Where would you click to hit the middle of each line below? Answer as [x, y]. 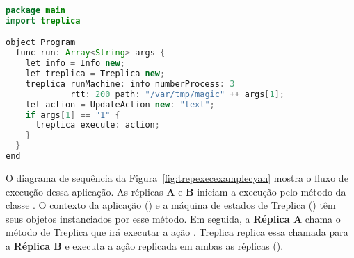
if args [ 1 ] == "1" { [73, 115]
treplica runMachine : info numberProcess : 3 [130, 84]
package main [35, 10]
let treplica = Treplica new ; [95, 74]
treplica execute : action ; [97, 125]
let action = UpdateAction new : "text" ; [120, 104]
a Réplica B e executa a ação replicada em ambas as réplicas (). [145, 245]
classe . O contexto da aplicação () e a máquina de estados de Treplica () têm [171, 205]
